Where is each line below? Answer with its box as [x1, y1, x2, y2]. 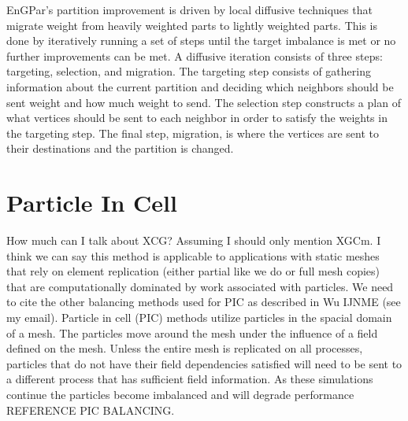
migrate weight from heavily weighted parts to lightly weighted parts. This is [6, 17, 378, 33]
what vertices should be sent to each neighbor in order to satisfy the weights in [6, 109, 388, 126]
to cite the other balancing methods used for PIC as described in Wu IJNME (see [6, 294, 401, 310]
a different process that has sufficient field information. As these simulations [6, 371, 373, 387]
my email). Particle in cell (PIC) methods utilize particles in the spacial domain [6, 309, 392, 326]
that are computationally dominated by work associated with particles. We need [6, 278, 394, 294]
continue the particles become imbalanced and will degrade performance [6, 386, 354, 402]
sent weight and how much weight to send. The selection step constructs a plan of [6, 94, 401, 110]
